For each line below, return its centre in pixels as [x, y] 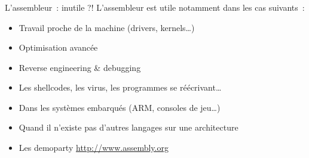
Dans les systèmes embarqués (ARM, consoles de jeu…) [120, 107]
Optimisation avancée [58, 47]
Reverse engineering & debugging [80, 67]
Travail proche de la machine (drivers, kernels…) [107, 27]
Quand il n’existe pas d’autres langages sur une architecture [129, 127]
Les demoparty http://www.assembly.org [94, 148]
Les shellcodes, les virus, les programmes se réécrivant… [120, 87]
